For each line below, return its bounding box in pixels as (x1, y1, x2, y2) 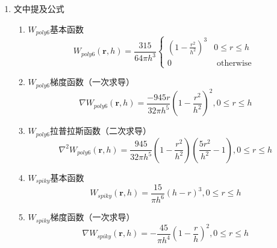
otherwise (216, 59, 252, 68)
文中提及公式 (13, 2, 64, 14)
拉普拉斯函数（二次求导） (49, 124, 151, 137)
